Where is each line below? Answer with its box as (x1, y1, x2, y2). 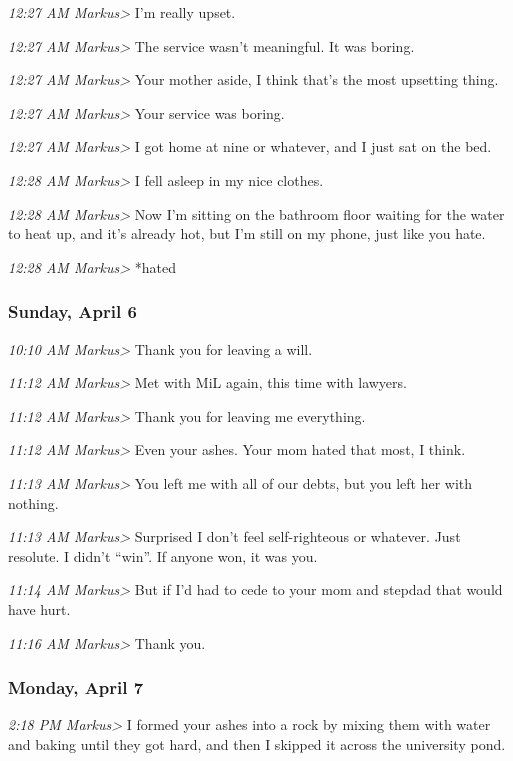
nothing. (8, 492, 59, 513)
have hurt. (8, 598, 71, 619)
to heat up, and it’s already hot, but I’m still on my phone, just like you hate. (8, 223, 486, 244)
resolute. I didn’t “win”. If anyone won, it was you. (8, 545, 318, 566)
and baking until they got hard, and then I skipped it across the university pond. (8, 733, 506, 754)
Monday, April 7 (8, 675, 144, 700)
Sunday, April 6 (8, 299, 137, 324)
